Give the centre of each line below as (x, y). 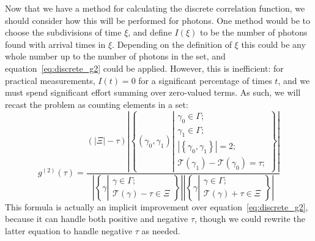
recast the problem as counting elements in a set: (97, 104)
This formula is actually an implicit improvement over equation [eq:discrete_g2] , (157, 206)
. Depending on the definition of (172, 44)
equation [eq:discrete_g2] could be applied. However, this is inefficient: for (144, 68)
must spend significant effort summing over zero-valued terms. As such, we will (153, 92)
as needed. (161, 230)
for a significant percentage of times (205, 80)
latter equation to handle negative (69, 230)
